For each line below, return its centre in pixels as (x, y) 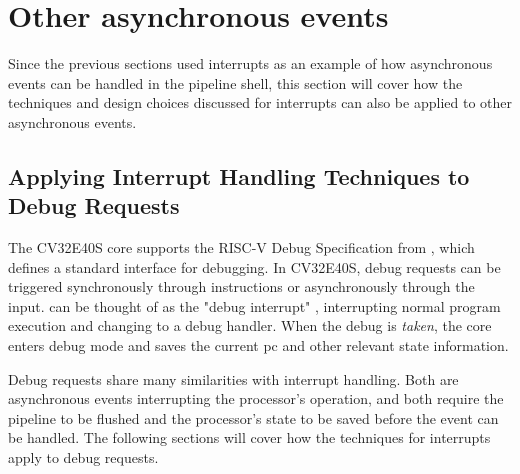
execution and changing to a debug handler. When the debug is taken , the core (250, 325)
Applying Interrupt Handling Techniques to (239, 175)
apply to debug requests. (83, 457)
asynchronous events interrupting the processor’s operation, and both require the (256, 398)
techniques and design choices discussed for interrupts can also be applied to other (260, 102)
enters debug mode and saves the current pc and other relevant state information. (258, 345)
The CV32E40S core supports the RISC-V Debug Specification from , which (241, 247)
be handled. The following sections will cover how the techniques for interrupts (249, 437)
